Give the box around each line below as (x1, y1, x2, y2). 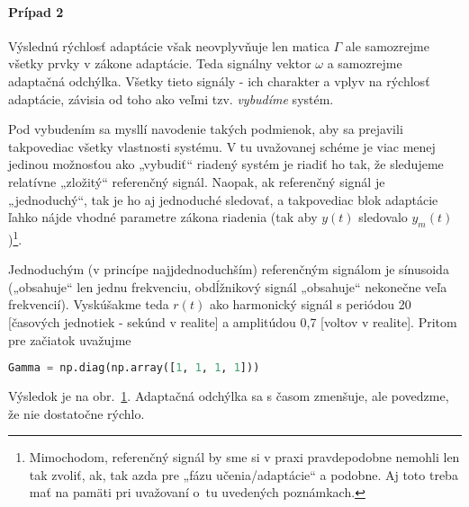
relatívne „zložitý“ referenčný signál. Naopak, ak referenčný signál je (8, 172, 385, 191)
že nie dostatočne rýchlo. (8, 404, 145, 422)
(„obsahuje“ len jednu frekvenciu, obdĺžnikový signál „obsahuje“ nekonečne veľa (8, 277, 447, 296)
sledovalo (358, 208, 408, 227)
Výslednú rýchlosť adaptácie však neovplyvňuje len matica (8, 36, 329, 55)
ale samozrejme (345, 36, 429, 55)
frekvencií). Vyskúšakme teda (8, 295, 169, 314)
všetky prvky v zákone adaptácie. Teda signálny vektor (8, 54, 311, 73)
